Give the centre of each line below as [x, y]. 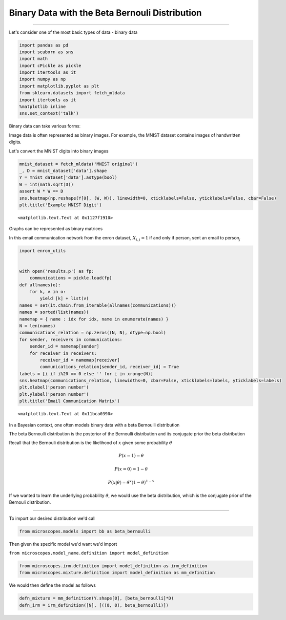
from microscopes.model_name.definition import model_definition [89, 553]
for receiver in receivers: [63, 353]
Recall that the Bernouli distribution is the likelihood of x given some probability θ [91, 443]
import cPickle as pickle [50, 65]
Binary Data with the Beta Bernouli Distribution [105, 13]
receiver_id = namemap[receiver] [80, 360]
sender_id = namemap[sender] [64, 346]
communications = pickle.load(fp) [71, 278]
